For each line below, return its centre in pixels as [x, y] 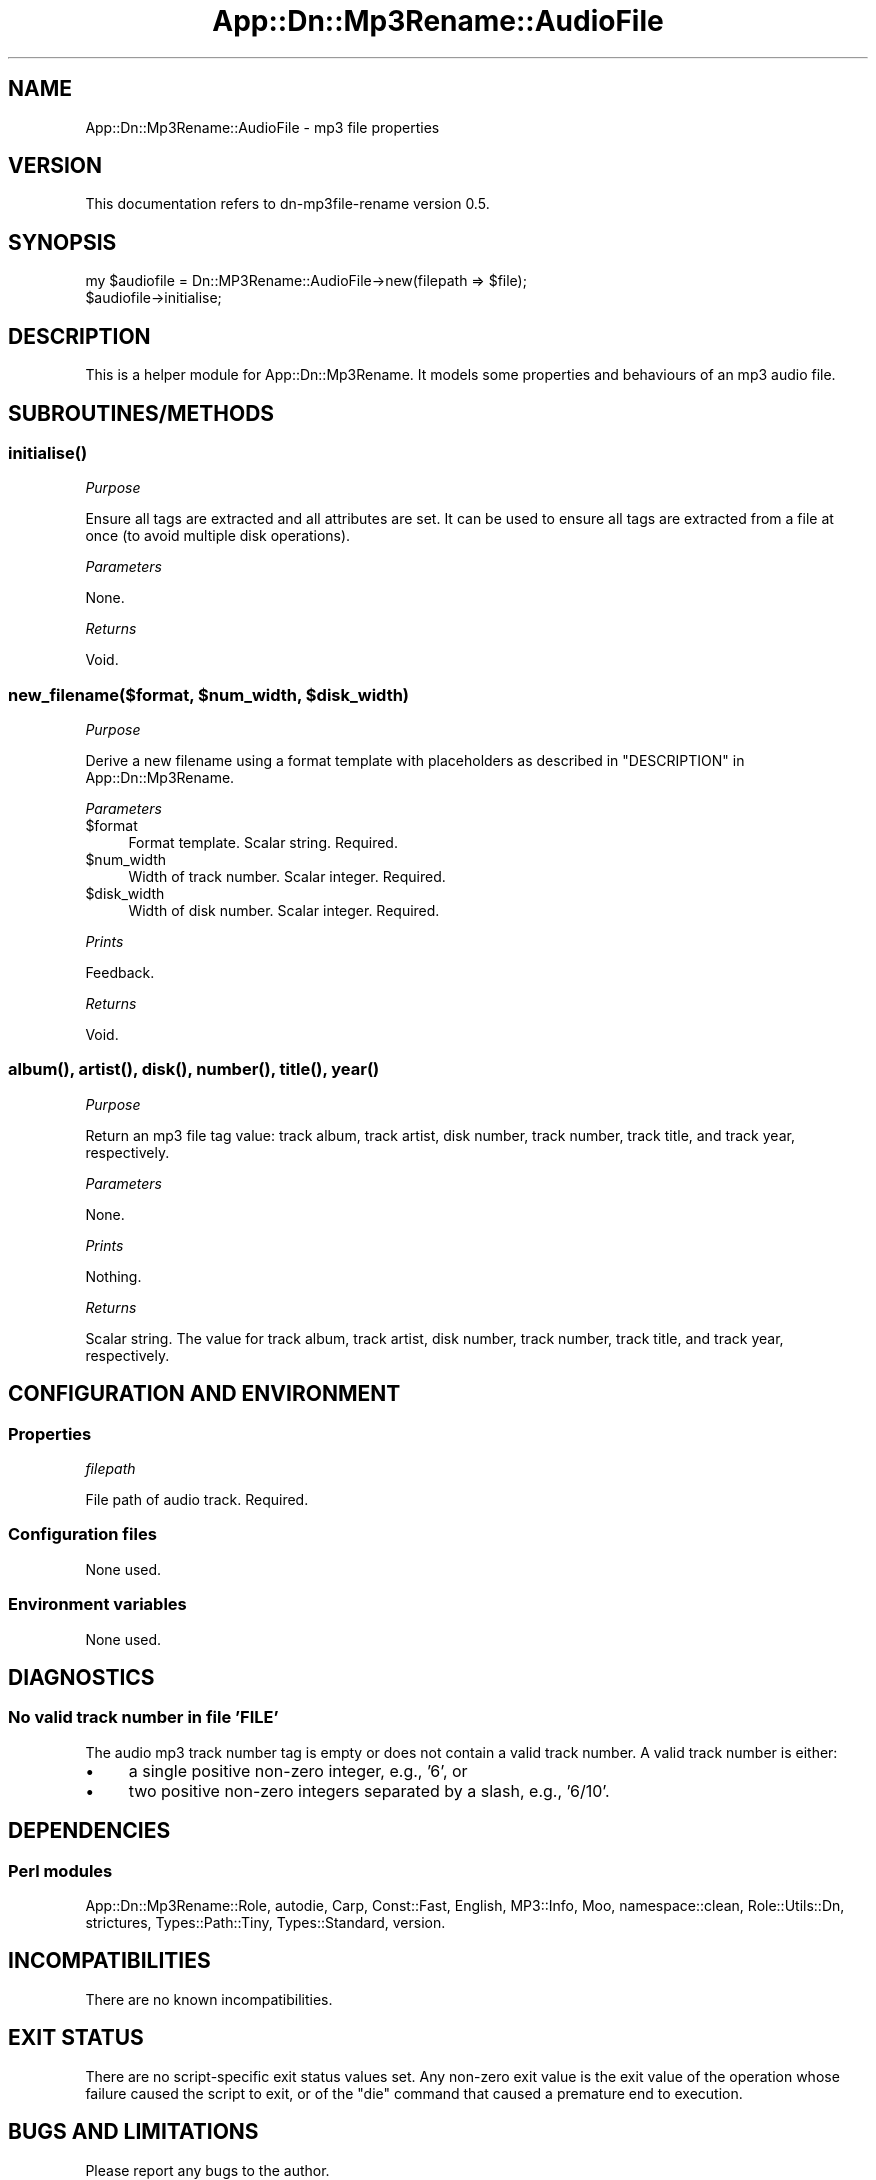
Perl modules [60, 1870]
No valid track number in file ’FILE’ [143, 1717]
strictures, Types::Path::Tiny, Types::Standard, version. [265, 1922]
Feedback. [120, 973]
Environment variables [97, 1604]
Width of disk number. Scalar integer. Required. [284, 911]
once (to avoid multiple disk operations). [218, 536]
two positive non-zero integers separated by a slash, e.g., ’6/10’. [369, 1790]
